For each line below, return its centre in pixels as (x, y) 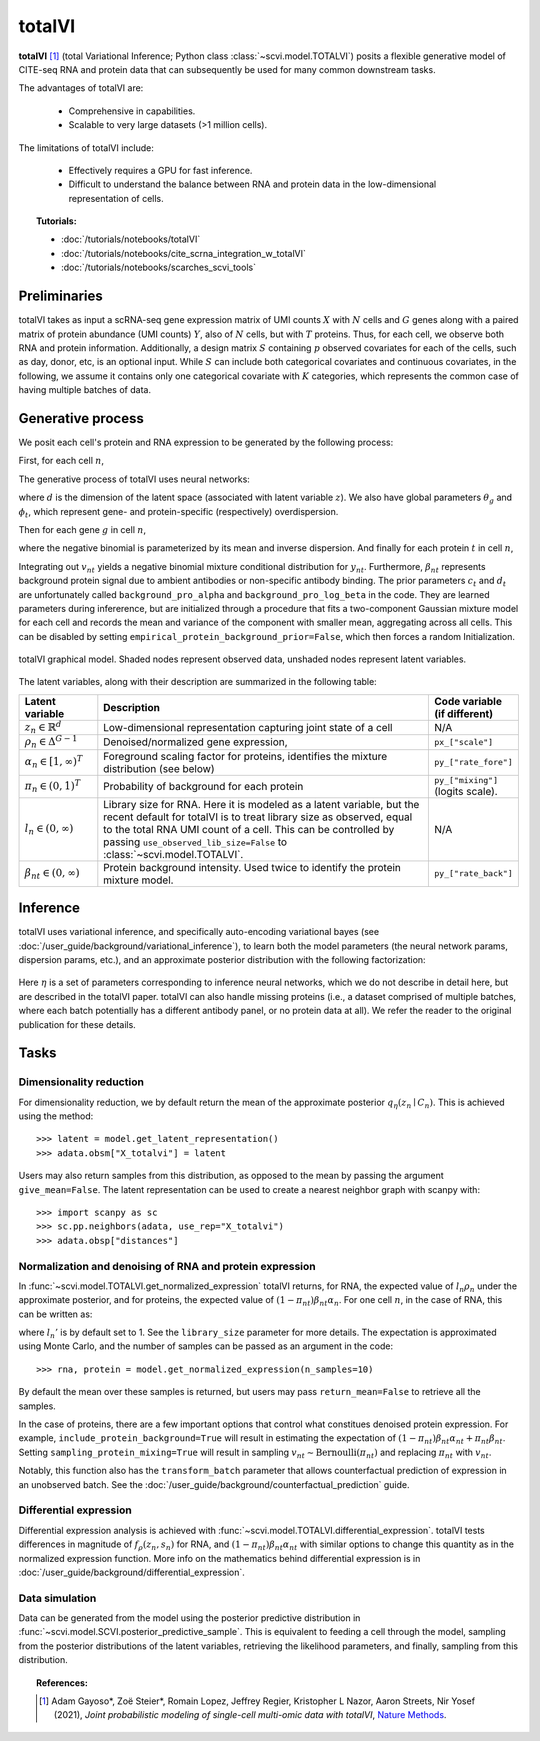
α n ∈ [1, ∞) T (54, 761)
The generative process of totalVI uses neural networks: (134, 479)
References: (62, 1682)
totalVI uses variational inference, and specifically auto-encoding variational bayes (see (199, 932)
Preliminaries (61, 296)
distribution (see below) (159, 768)
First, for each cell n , (61, 461)
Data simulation (57, 1598)
